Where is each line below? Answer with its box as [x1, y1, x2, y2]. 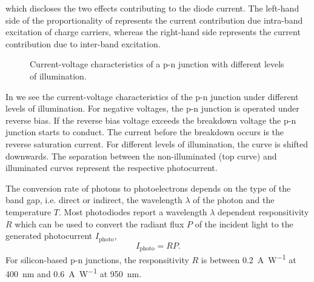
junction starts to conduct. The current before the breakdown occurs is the [5, 126, 284, 138]
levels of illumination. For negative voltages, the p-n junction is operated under [5, 102, 299, 115]
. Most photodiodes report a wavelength [59, 205, 207, 218]
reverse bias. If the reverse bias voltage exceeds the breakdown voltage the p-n [5, 113, 296, 126]
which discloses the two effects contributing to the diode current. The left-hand [5, 2, 299, 14]
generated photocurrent [5, 229, 93, 242]
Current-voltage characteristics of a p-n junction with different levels [30, 58, 284, 70]
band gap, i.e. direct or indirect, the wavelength [5, 193, 182, 206]
